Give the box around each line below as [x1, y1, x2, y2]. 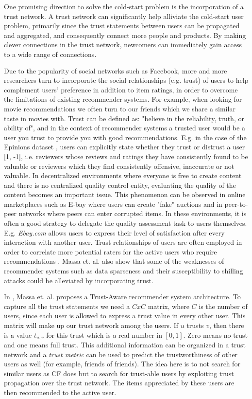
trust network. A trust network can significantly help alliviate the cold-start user [4, 11, 244, 21]
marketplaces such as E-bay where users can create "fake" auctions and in [4, 199, 222, 209]
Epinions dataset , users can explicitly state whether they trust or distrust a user [4, 142, 245, 152]
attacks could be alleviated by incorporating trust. [4, 275, 153, 285]
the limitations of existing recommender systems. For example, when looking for [4, 94, 242, 104]
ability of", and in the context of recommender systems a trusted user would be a [4, 123, 245, 133]
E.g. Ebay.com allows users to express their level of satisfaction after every [4, 227, 225, 237]
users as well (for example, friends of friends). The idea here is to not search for [4, 359, 240, 369]
